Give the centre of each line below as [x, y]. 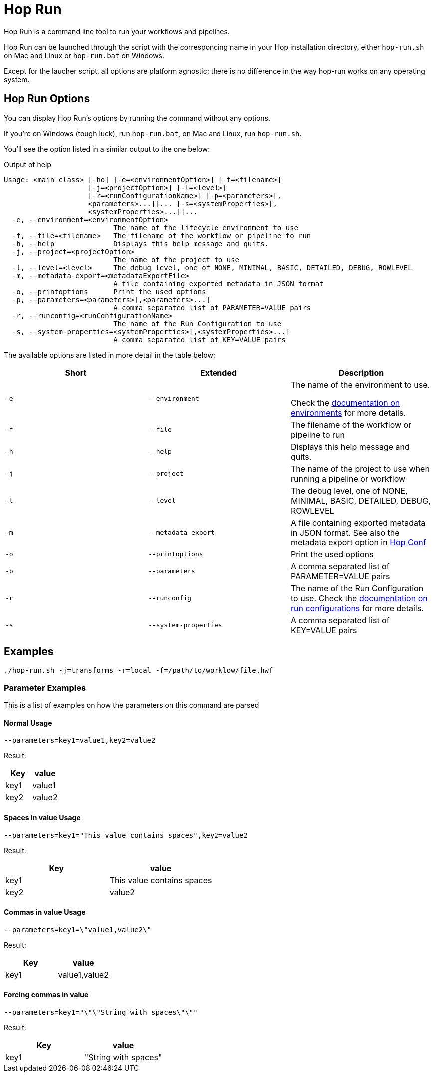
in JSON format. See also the [345, 532]
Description [361, 372]
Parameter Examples [45, 688]
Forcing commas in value [46, 995]
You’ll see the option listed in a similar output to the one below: [107, 149]
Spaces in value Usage [42, 818]
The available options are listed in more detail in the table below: [109, 355]
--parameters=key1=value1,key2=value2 [80, 741]
